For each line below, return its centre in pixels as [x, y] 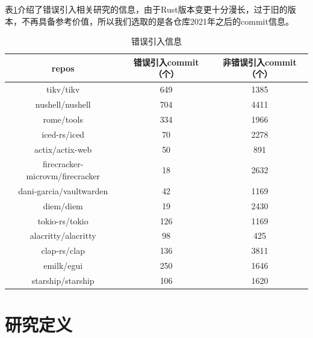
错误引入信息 [156, 41]
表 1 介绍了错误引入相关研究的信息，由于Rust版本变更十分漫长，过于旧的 [146, 9]
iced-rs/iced [63, 134]
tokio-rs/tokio [63, 220]
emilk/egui [63, 266]
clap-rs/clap [63, 250]
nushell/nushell [63, 104]
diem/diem [63, 205]
